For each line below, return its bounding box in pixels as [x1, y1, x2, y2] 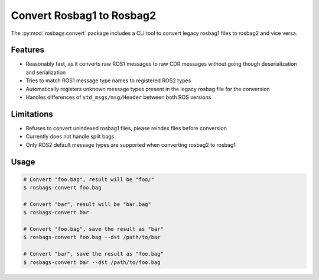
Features [11, 45, 44, 55]
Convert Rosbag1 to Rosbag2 [11, 9, 157, 22]
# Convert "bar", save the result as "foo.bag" [23, 250, 164, 258]
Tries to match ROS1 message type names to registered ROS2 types [25, 77, 191, 84]
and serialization [25, 69, 66, 76]
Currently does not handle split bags [25, 133, 115, 140]
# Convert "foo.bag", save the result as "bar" [23, 226, 164, 233]
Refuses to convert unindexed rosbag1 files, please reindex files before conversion [25, 124, 227, 131]
